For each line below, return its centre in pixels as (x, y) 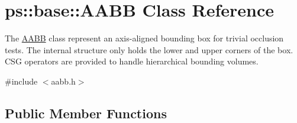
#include (21, 81)
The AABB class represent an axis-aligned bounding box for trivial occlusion (144, 38)
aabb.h (63, 81)
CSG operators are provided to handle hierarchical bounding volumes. (132, 61)
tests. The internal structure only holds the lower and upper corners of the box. (149, 49)
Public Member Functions (86, 113)
